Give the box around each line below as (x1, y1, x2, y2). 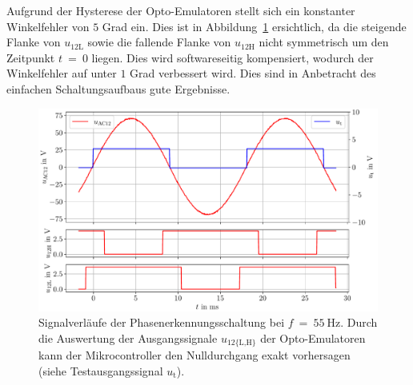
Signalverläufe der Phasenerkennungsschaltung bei (38, 314, 285, 331)
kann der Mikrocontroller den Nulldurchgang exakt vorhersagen (38, 347, 351, 363)
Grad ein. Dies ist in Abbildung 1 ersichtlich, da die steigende (102, 18, 407, 34)
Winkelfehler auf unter (6, 65, 117, 81)
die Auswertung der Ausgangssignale (38, 329, 218, 346)
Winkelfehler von (6, 18, 90, 34)
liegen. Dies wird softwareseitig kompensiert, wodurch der (91, 49, 374, 65)
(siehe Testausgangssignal (38, 363, 163, 379)
